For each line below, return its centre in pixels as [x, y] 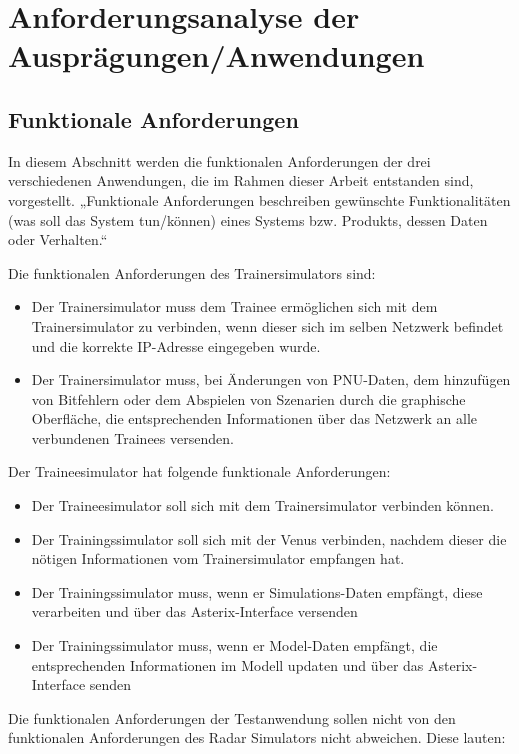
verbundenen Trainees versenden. [132, 437]
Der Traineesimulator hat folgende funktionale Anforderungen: [199, 471]
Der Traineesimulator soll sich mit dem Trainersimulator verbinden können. [262, 505]
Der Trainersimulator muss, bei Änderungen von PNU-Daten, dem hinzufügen [271, 379]
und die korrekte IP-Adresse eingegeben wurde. [176, 345]
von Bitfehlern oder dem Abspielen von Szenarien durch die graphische [248, 398]
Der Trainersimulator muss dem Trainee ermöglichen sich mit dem [234, 306]
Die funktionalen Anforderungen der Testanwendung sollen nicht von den [232, 717]
